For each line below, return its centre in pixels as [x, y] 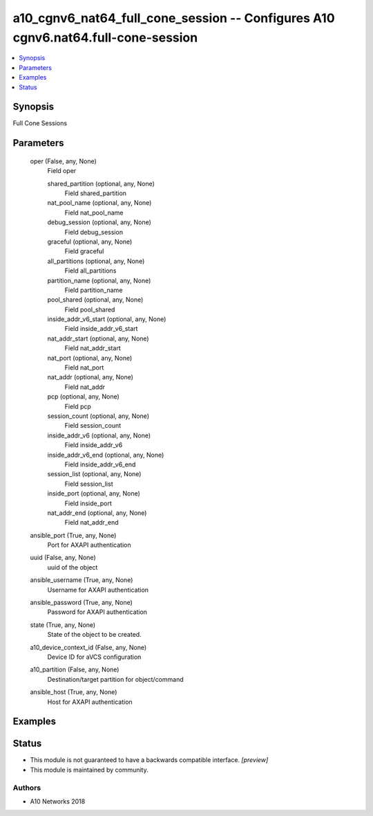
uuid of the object [73, 567]
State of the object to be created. [94, 635]
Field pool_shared [90, 309]
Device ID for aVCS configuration [94, 657]
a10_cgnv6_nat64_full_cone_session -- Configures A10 [174, 18]
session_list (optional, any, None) [94, 474]
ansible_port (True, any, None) [73, 535]
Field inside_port [88, 503]
